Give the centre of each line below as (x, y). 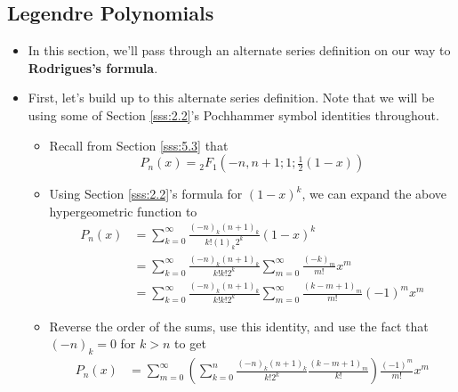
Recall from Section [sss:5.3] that (139, 145)
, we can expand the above (374, 194)
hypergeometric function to (123, 211)
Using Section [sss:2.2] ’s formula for (146, 194)
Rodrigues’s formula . (93, 67)
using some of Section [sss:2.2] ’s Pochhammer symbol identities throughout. (233, 114)
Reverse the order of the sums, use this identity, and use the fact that (239, 326)
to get (190, 343)
